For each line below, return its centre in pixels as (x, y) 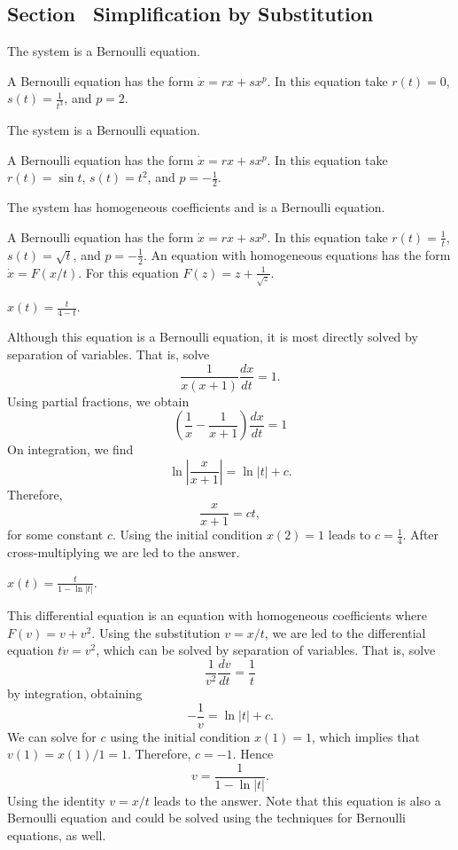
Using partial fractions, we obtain (98, 401)
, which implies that (366, 736)
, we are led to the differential (345, 632)
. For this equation (128, 272)
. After (421, 535)
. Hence (253, 754)
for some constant (55, 535)
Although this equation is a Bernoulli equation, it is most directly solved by (213, 337)
